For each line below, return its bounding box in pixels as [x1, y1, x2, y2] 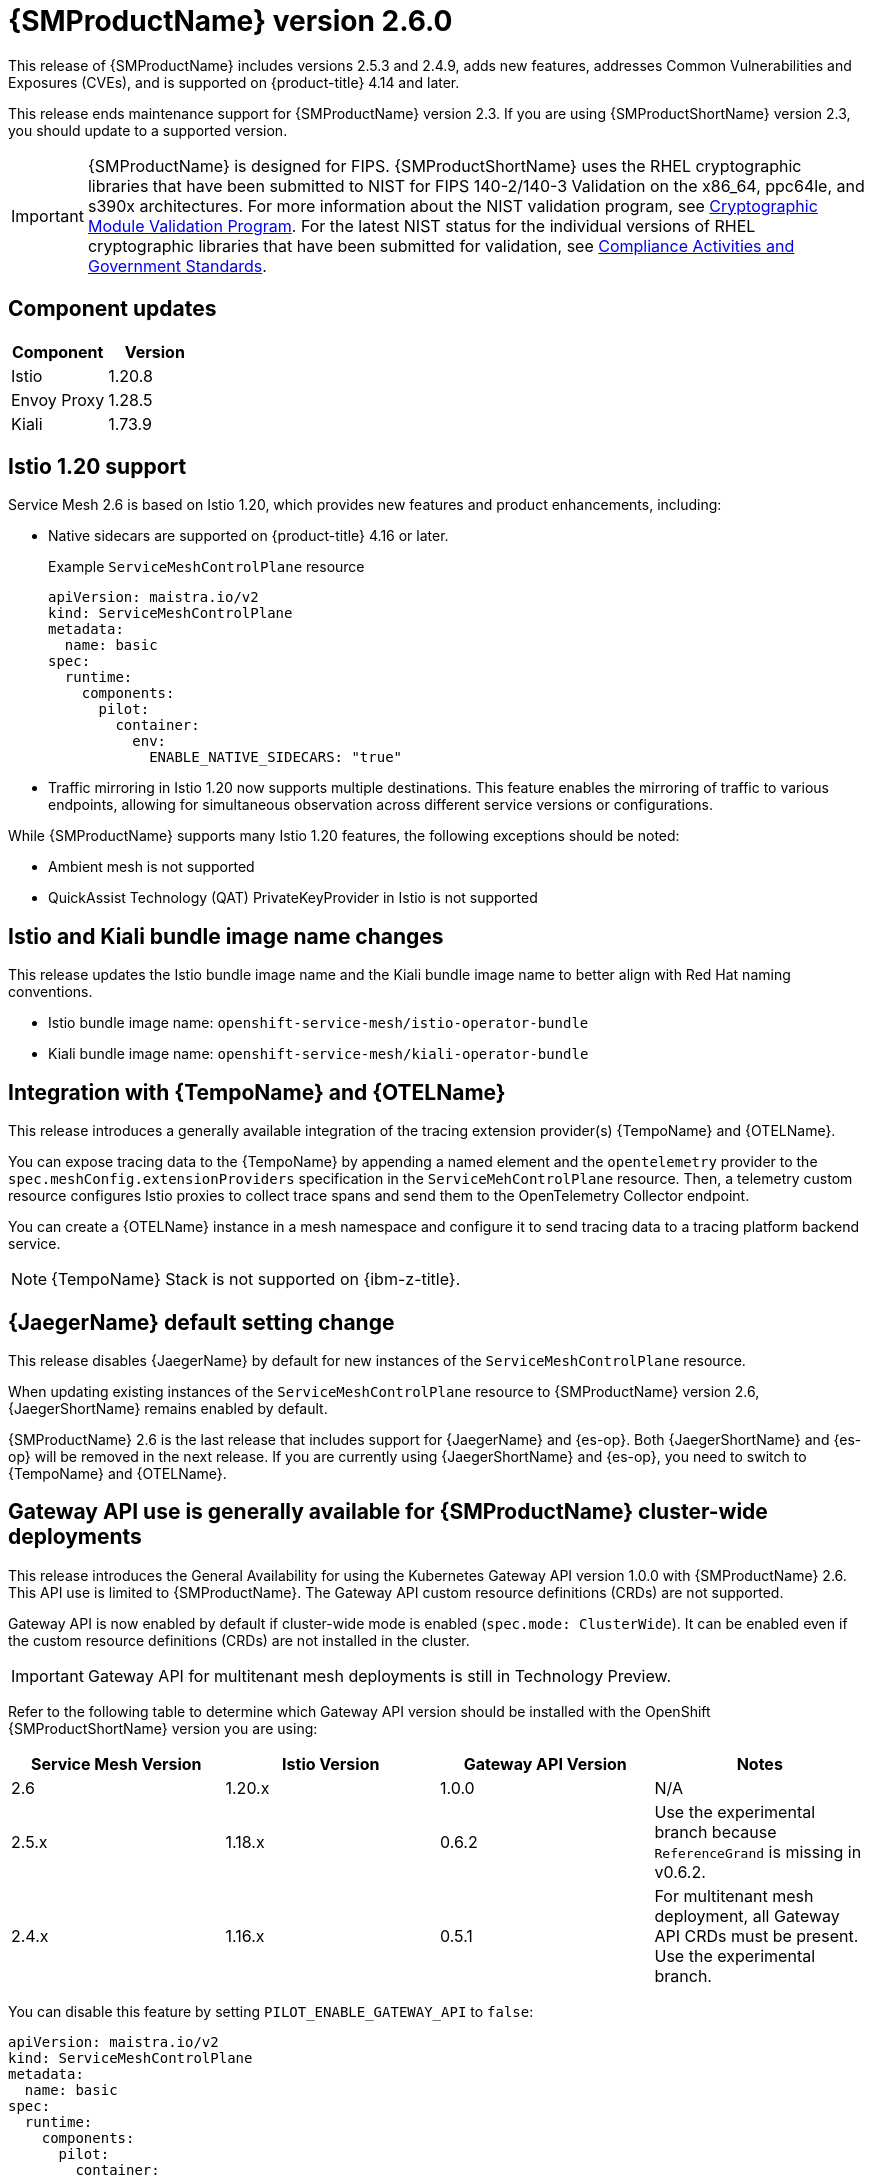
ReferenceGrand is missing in [654, 1841, 862, 1862]
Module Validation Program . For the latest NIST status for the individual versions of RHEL [87, 215, 756, 236]
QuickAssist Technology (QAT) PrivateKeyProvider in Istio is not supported [48, 889, 538, 907]
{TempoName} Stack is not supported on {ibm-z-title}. [51, 1269, 461, 1290]
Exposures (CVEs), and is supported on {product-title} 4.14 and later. [8, 73, 460, 91]
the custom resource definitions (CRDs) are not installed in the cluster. [8, 1631, 470, 1649]
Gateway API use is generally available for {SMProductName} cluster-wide [8, 1499, 768, 1525]
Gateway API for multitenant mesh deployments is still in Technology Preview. [87, 1665, 672, 1686]
